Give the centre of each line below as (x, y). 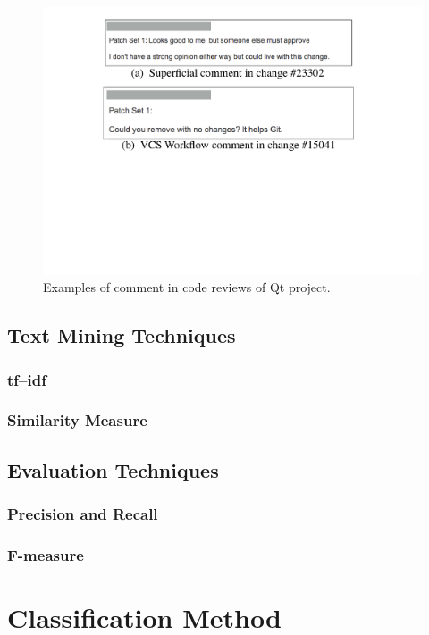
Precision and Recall (83, 514)
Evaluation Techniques (113, 469)
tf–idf (27, 379)
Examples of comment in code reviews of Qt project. (187, 287)
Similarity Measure (77, 420)
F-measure (46, 554)
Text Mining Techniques (122, 335)
